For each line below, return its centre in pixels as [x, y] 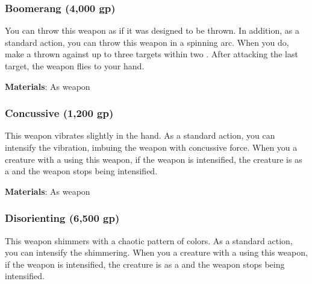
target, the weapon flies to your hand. [75, 66]
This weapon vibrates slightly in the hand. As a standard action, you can [140, 135]
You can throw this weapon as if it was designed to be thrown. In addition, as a [152, 30]
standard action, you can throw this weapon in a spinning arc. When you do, [147, 42]
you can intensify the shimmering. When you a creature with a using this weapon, [156, 252]
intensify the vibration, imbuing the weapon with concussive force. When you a [151, 147]
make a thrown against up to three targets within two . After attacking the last [151, 54]
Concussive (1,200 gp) [59, 113]
